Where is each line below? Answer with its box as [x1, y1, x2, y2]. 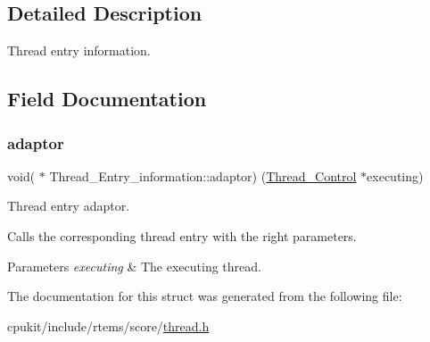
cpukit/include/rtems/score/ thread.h [7, 316, 210, 335]
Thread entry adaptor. [7, 196, 130, 215]
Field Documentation [7, 85, 207, 113]
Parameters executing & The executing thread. [7, 256, 261, 275]
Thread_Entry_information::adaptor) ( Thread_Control [49, 166, 357, 185]
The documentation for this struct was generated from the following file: [7, 287, 402, 305]
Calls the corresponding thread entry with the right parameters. [7, 226, 357, 245]
